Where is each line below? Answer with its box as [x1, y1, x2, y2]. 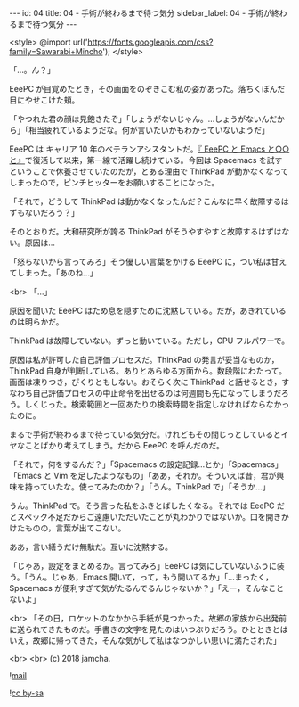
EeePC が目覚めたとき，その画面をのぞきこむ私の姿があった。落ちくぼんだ [9, 84, 286, 94]
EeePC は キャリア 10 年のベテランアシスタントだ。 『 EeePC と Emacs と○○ [9, 144, 290, 154]
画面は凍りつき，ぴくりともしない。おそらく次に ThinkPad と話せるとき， [9, 377, 282, 387]
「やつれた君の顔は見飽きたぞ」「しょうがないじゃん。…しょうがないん [9, 114, 270, 124]
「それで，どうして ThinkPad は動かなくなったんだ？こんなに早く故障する [9, 196, 282, 207]
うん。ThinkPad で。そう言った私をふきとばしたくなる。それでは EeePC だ [9, 500, 285, 511]
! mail [9, 670, 27, 680]
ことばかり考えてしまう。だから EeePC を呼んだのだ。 [24, 440, 225, 450]
